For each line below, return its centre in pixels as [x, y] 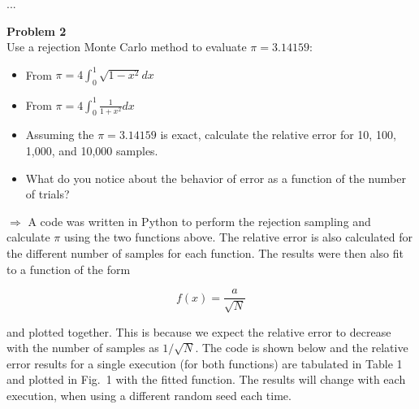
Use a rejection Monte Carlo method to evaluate [127, 47]
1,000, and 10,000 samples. [92, 150]
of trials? [48, 194]
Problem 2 [37, 30]
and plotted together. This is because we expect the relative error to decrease [199, 331]
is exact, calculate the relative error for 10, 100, [278, 135]
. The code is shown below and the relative [302, 348]
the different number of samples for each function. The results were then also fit [205, 252]
